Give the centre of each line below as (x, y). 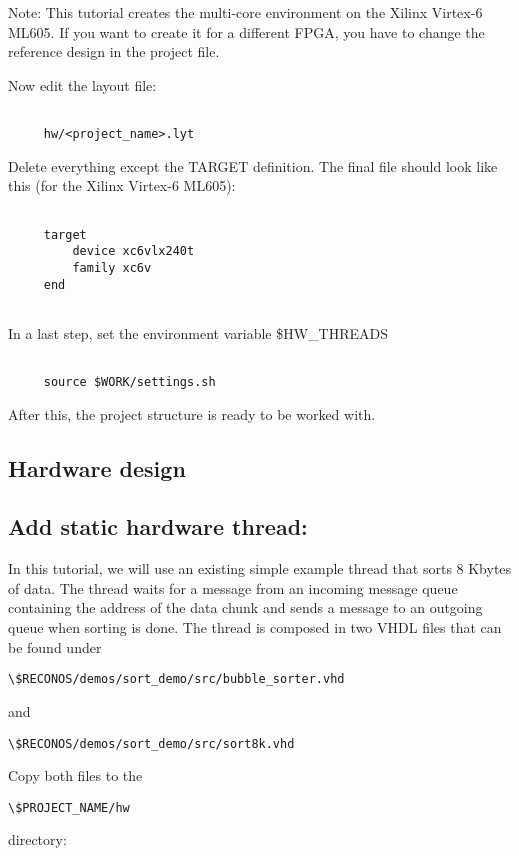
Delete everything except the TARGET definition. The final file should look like (253, 165)
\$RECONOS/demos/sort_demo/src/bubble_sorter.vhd (176, 679)
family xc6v (112, 267)
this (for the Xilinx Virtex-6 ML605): (122, 185)
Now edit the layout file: (82, 84)
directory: (37, 839)
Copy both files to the (75, 775)
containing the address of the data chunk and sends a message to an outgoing (245, 607)
